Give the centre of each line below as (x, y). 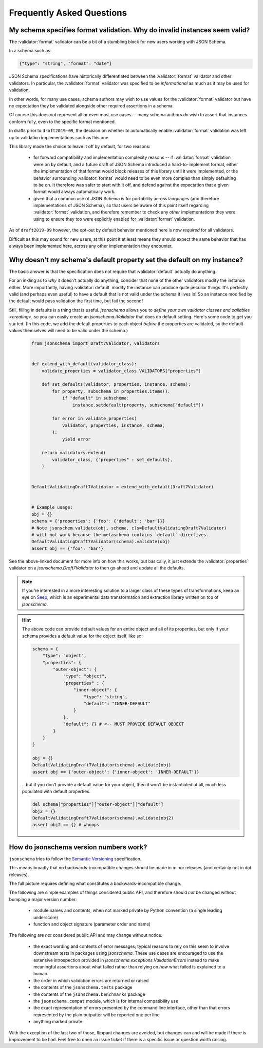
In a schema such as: (30, 51)
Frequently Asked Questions (68, 13)
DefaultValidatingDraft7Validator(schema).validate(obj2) (103, 818)
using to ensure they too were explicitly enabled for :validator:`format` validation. (114, 219)
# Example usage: (52, 507)
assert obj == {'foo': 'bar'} (67, 548)
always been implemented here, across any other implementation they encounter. (91, 246)
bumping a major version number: (43, 899)
